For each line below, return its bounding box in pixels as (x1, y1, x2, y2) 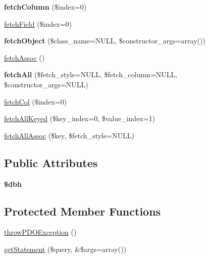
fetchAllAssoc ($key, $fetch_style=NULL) (4, 130, 135, 140)
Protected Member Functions (4, 203, 161, 219)
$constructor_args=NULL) (4, 79, 88, 89)
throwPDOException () (4, 227, 77, 237)
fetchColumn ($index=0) (4, 2, 87, 12)
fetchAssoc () (4, 52, 45, 63)
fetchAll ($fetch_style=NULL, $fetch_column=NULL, (4, 69, 178, 80)
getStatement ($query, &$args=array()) (4, 243, 127, 254)
